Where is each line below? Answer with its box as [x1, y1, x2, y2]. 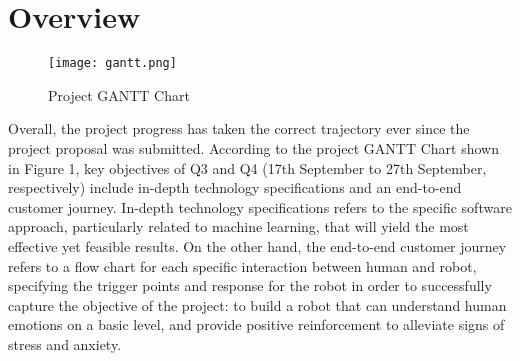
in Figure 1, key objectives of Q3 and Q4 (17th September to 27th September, [8, 157, 487, 178]
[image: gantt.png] [48, 56, 177, 71]
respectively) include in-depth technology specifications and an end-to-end [8, 177, 462, 198]
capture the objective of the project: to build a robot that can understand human [8, 294, 507, 315]
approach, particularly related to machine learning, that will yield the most [8, 216, 469, 237]
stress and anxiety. [8, 333, 122, 354]
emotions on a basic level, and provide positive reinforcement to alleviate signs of [8, 314, 505, 335]
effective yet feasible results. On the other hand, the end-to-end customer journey [8, 235, 507, 256]
